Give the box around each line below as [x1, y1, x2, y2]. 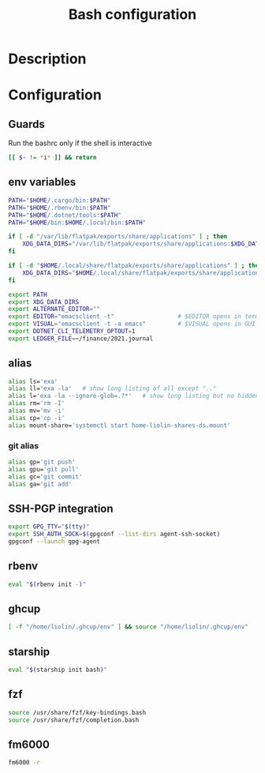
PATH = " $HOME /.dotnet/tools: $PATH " [8, 211, 122, 219]
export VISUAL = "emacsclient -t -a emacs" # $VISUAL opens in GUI [8, 320, 256, 328]
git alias [8, 440, 39, 451]
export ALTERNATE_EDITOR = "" [8, 306, 101, 313]
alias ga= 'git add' [8, 480, 73, 488]
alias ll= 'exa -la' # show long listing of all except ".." [8, 385, 217, 392]
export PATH [8, 291, 47, 298]
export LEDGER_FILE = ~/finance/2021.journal [8, 334, 154, 343]
